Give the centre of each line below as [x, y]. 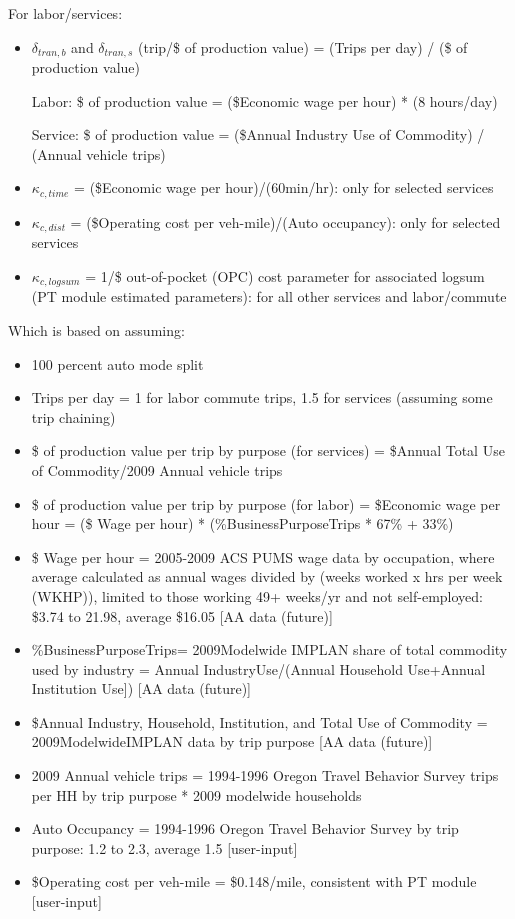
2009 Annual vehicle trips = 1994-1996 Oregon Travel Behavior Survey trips [265, 775]
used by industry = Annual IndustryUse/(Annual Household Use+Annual [258, 668]
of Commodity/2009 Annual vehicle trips [157, 469]
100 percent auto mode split [117, 363]
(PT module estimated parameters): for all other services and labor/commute [269, 296]
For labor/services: [65, 13]
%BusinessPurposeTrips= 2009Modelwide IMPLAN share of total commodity [269, 649]
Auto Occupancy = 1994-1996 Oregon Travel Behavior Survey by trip [245, 828]
